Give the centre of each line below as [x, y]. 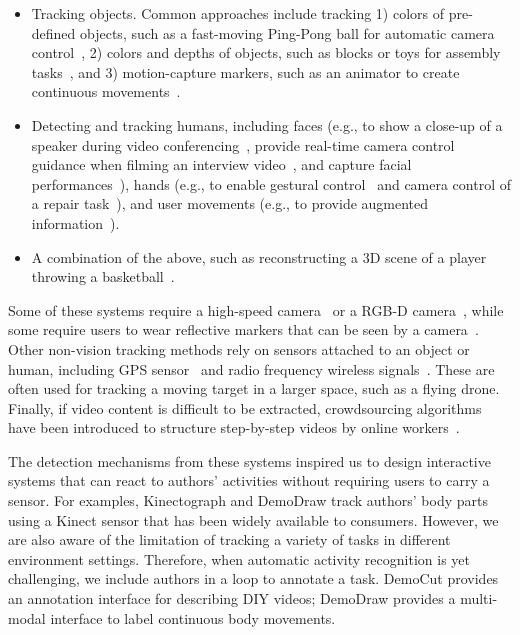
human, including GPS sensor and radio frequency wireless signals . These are [251, 368]
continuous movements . [106, 91]
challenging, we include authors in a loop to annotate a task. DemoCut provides [253, 578]
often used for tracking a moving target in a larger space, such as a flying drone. [254, 388]
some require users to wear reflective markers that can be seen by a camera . [243, 329]
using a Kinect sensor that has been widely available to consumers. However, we [253, 519]
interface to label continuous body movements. [193, 617]
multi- [479, 598]
